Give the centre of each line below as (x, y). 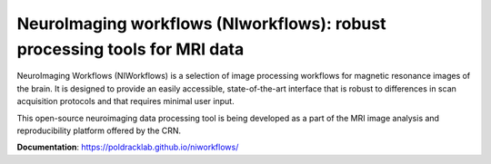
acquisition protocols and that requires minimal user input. (126, 101)
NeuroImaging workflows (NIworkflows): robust (201, 24)
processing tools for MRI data (130, 49)
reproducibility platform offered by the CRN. (99, 130)
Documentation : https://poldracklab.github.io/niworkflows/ (128, 147)
